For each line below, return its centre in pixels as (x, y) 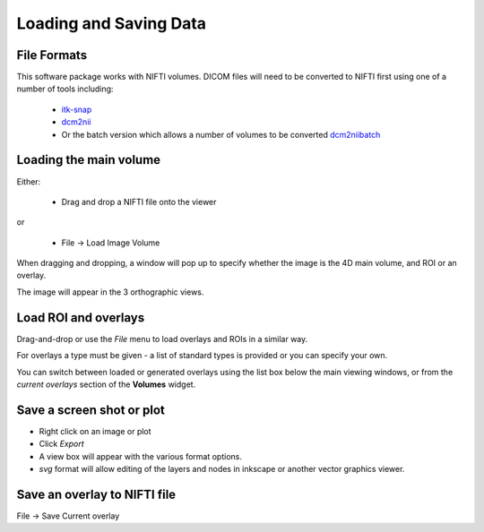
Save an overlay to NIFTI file (96, 494)
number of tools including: (65, 89)
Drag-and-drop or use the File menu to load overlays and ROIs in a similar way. (162, 339)
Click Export (61, 444)
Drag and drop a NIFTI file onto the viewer (139, 202)
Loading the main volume (89, 160)
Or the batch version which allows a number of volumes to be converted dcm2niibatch (221, 134)
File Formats (52, 55)
